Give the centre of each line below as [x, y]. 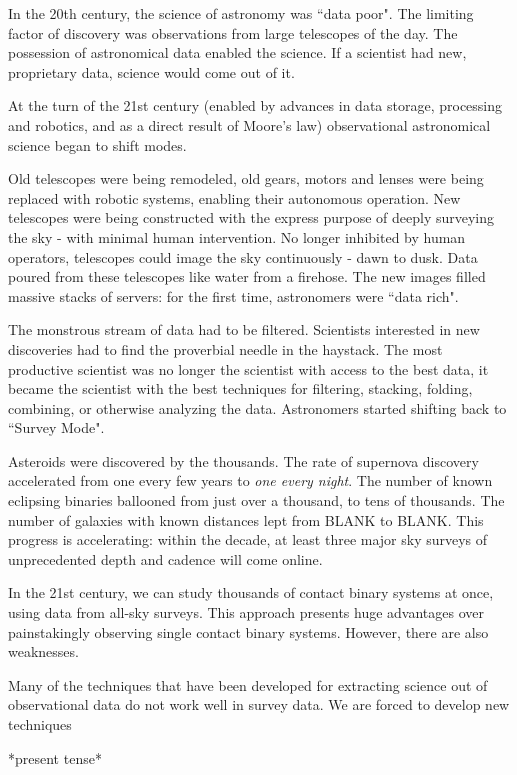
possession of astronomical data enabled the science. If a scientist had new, [237, 52]
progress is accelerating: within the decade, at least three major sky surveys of [248, 539]
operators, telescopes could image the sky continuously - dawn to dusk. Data [243, 256]
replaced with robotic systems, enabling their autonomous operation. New [234, 197]
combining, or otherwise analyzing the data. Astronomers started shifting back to [257, 407]
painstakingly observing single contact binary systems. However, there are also [248, 631]
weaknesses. [43, 651]
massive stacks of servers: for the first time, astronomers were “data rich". [233, 295]
